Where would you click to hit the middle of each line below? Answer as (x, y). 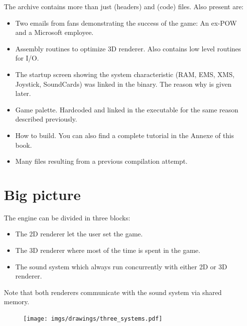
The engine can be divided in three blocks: (67, 217)
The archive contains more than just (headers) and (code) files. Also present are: (124, 6)
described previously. (46, 119)
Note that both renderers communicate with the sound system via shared (113, 292)
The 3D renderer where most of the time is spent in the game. (108, 250)
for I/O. (27, 58)
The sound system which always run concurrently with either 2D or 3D (121, 266)
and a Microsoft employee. (54, 32)
